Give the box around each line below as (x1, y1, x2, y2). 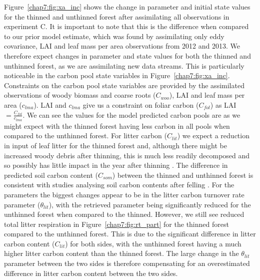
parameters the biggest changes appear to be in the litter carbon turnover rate (4, 189, 244, 199)
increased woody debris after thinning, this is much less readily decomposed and (4, 150, 250, 160)
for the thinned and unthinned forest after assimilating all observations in (4, 11, 229, 22)
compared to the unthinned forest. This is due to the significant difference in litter (4, 228, 256, 239)
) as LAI (210, 99, 236, 110)
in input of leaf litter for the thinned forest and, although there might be (4, 140, 227, 150)
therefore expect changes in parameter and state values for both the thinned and (4, 50, 251, 61)
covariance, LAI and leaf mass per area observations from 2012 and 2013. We (4, 41, 240, 51)
